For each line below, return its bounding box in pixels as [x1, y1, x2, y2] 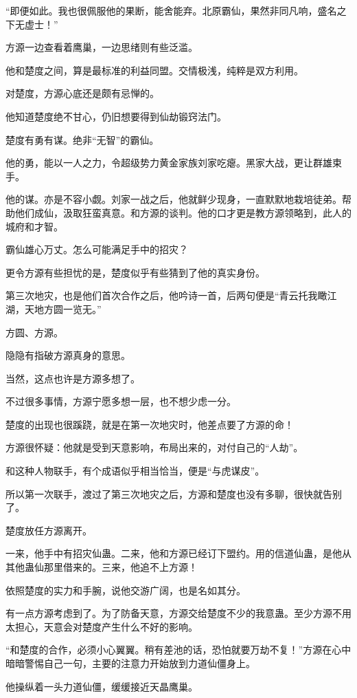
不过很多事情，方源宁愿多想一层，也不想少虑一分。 [5, 394, 236, 408]
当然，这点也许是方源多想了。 [5, 371, 140, 385]
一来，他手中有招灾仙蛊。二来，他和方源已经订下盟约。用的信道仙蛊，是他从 [5, 546, 352, 560]
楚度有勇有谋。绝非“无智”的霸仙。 [5, 132, 159, 146]
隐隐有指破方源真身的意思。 [5, 348, 130, 362]
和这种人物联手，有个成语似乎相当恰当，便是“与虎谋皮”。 [5, 463, 265, 478]
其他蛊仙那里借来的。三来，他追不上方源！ [5, 560, 198, 574]
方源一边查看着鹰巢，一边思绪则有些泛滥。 [5, 40, 198, 54]
